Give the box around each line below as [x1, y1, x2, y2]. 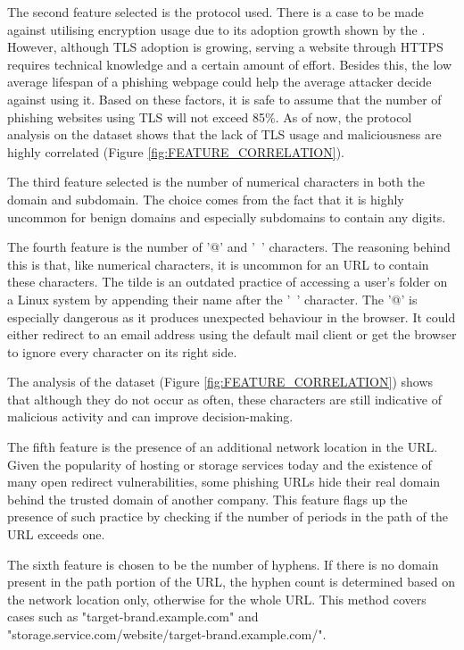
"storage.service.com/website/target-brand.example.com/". [7, 625, 327, 643]
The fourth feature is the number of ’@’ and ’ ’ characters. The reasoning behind [7, 237, 451, 256]
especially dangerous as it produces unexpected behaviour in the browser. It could [7, 307, 456, 326]
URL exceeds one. [7, 525, 105, 544]
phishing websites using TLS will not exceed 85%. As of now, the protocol [7, 107, 412, 126]
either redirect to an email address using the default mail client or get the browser [7, 325, 457, 344]
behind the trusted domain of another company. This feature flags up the [7, 489, 408, 508]
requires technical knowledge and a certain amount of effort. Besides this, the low [7, 54, 452, 73]
